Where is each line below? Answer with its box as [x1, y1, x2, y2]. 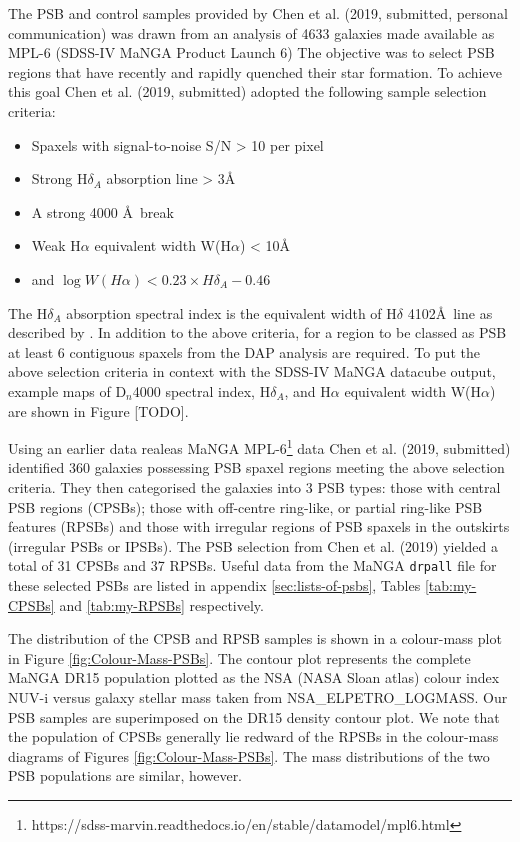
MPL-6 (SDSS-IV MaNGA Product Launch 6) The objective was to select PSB [8, 42, 495, 63]
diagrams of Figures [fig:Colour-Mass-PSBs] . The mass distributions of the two [8, 745, 490, 766]
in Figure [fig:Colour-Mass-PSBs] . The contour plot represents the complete [8, 647, 471, 668]
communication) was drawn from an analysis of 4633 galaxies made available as [8, 22, 495, 43]
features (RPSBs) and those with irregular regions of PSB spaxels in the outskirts [8, 516, 510, 537]
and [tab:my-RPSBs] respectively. [59, 594, 264, 615]
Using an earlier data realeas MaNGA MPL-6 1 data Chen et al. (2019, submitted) [8, 435, 511, 458]
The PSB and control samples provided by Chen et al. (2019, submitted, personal [8, 3, 508, 23]
